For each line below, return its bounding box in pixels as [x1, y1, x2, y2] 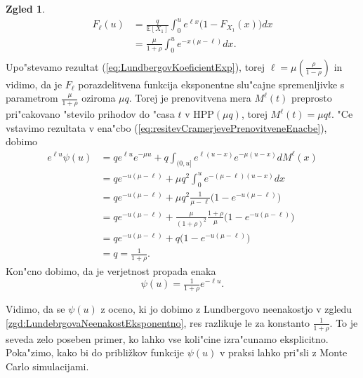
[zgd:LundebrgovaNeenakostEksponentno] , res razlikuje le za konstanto [6, 315, 310, 330]
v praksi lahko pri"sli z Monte [219, 345, 348, 360]
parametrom [6, 90, 58, 105]
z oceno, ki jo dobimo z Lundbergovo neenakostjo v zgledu [100, 302, 352, 316]
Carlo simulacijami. [6, 358, 89, 373]
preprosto [291, 90, 332, 105]
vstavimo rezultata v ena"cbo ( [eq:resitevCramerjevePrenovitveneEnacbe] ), [6, 120, 327, 135]
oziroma [81, 90, 116, 105]
